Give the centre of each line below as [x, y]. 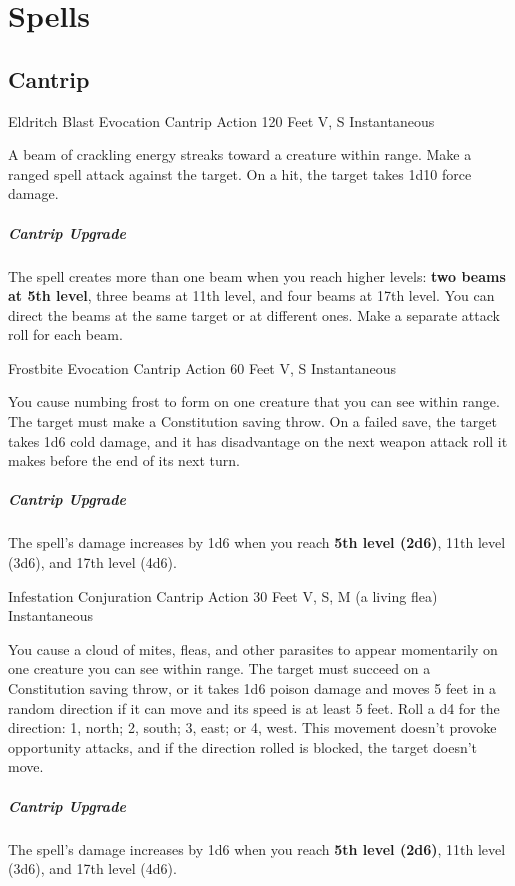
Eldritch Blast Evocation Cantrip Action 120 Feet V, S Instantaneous [221, 120]
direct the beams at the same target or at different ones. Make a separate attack [254, 314]
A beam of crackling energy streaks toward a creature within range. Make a [240, 154]
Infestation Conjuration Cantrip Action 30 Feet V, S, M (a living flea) [223, 595]
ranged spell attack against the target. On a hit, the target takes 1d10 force [240, 173]
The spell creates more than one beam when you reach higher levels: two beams [257, 275]
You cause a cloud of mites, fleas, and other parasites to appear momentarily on [253, 648]
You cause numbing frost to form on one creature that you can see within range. [254, 401]
